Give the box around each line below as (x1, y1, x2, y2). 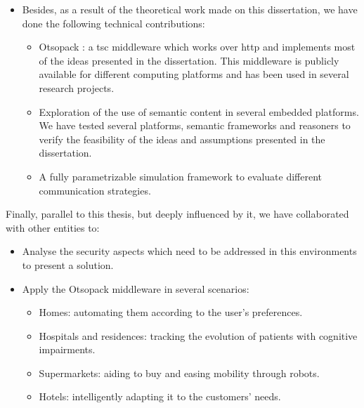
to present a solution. (22, 257, 114, 272)
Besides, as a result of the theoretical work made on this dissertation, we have (22, 2, 358, 16)
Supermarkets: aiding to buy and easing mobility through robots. (39, 365, 320, 380)
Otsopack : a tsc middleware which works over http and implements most (39, 39, 356, 54)
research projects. (39, 80, 115, 95)
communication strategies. (39, 183, 151, 197)
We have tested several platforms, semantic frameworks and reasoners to (39, 118, 351, 133)
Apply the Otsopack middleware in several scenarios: (22, 281, 249, 296)
